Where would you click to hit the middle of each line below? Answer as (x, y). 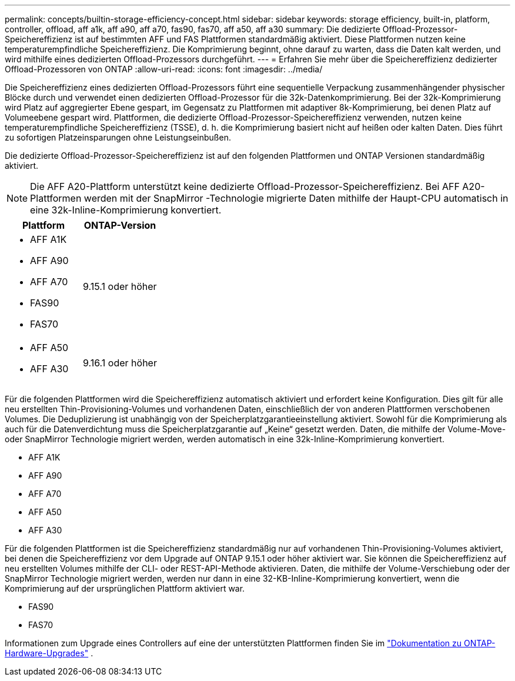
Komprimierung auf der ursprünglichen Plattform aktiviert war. (125, 588)
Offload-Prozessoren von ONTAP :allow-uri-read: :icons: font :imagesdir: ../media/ (164, 69)
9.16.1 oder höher (120, 363)
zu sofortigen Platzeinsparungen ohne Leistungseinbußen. (118, 137)
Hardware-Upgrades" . (49, 653)
